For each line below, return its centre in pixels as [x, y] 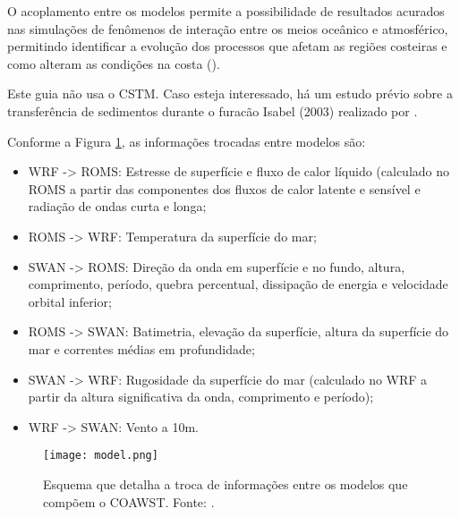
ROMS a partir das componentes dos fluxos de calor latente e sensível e [224, 188]
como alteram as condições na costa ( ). [114, 63]
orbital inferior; [70, 301]
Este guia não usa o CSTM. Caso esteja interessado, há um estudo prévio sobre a [230, 93]
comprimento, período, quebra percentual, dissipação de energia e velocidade [238, 284]
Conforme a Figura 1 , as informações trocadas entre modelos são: [187, 141]
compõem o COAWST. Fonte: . [129, 501]
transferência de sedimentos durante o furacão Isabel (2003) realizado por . [213, 110]
